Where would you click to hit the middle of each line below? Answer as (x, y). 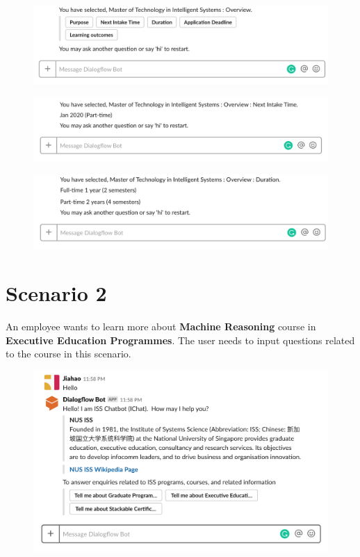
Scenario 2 (56, 293)
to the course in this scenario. (68, 354)
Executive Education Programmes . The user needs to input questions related (180, 340)
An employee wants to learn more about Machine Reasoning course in (161, 326)
